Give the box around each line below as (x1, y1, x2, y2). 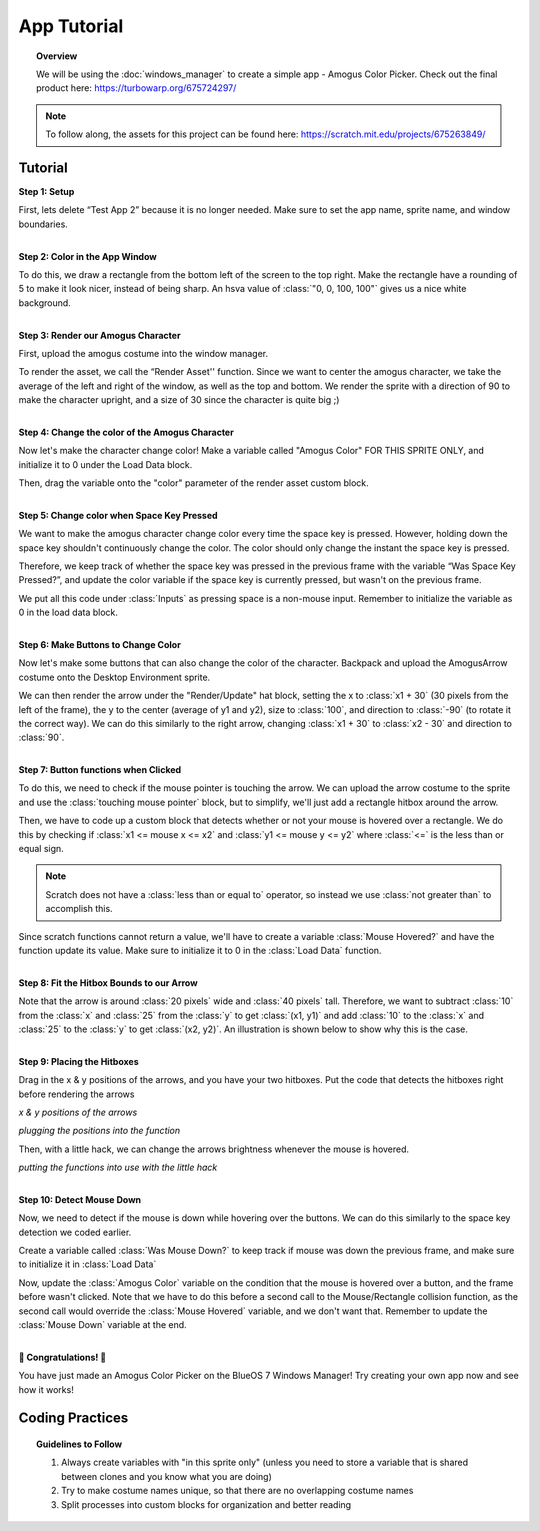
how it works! (18, 1383, 74, 1395)
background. (18, 296, 72, 309)
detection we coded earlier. (18, 1226, 132, 1238)
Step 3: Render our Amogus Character (18, 329, 181, 341)
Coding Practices (18, 1410, 129, 1427)
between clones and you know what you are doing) (61, 1470, 272, 1482)
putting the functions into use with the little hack (18, 1161, 218, 1174)
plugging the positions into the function (18, 1125, 181, 1137)
